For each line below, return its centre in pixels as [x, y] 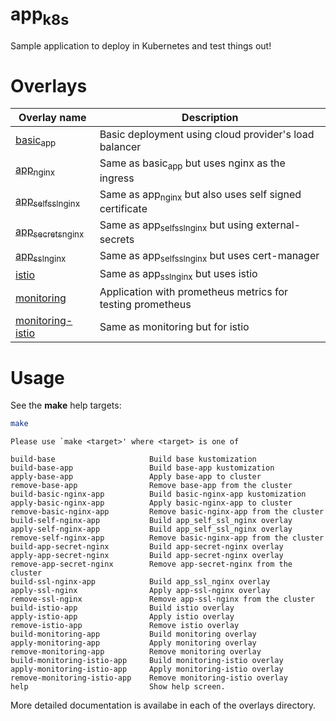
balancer [120, 147]
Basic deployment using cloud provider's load [207, 135]
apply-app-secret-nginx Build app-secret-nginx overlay [147, 556]
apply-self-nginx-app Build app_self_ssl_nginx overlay [151, 529]
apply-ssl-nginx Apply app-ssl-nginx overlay [140, 591]
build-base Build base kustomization [133, 459]
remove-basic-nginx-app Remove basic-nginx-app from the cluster [167, 512]
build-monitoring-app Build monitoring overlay [133, 634]
